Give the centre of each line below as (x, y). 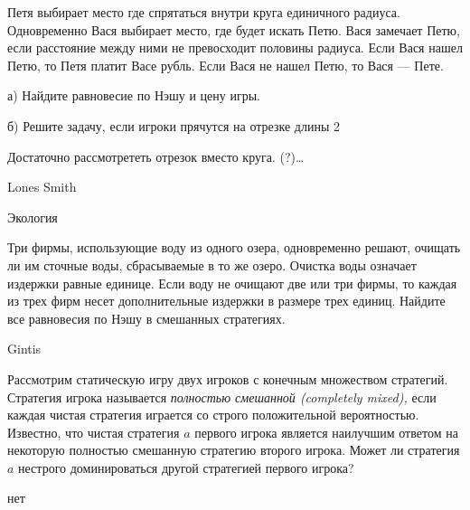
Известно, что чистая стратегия (94, 432)
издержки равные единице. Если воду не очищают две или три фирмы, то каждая (232, 283)
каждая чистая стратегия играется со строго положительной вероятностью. (213, 415)
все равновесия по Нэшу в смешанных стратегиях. (146, 318)
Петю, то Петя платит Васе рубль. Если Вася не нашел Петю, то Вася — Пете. (226, 65)
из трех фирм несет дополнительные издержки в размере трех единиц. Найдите (226, 301)
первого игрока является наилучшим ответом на (326, 432)
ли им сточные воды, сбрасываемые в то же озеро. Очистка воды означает (212, 264)
